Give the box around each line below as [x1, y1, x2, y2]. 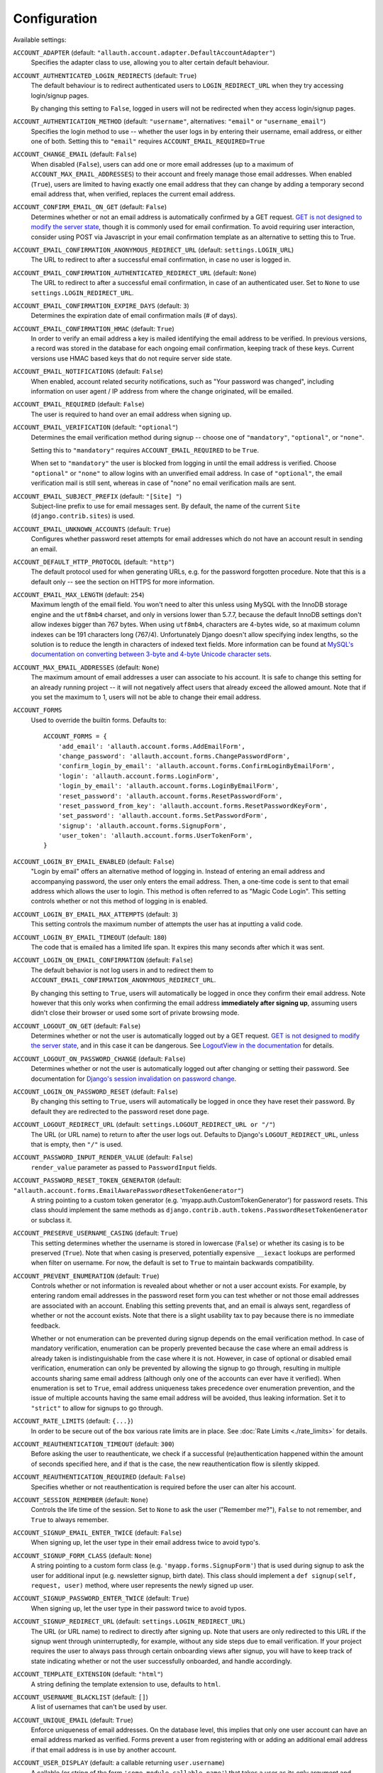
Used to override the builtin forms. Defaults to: [30, 716, 167, 724]
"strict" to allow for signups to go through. [30, 1404, 163, 1412]
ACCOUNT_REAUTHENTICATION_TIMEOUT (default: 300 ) [13, 1440, 174, 1448]
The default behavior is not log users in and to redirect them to [30, 965, 214, 974]
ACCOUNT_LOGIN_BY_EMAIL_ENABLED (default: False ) [13, 857, 175, 865]
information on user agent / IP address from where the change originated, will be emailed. [30, 387, 294, 396]
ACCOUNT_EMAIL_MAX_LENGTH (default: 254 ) [13, 591, 145, 599]
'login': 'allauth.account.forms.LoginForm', [57, 772, 220, 780]
